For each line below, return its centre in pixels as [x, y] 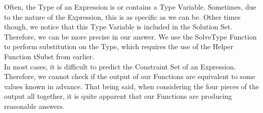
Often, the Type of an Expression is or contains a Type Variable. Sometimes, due [130, 7]
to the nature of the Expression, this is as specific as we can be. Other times [122, 16]
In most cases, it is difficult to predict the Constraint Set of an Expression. [120, 66]
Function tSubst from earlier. [49, 56]
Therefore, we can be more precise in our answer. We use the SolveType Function [130, 36]
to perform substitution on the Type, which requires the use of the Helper [119, 46]
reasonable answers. [34, 106]
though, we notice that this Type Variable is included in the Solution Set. [118, 27]
